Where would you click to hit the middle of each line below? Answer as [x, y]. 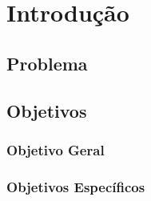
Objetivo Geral [56, 149]
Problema [47, 63]
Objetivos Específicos [76, 186]
